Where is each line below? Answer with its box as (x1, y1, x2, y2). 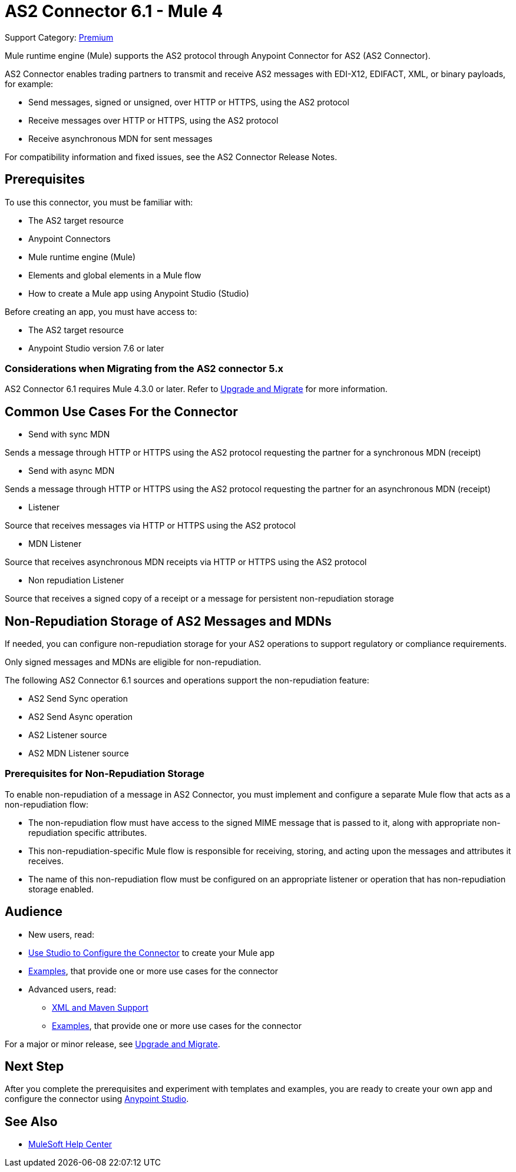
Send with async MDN (28, 466, 115, 476)
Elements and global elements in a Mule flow (28, 270, 201, 280)
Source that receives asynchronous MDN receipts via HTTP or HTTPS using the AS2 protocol (5, 557, 367, 567)
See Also (5, 1114, 58, 1129)
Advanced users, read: (28, 984, 117, 994)
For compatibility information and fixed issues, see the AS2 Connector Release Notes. (5, 151, 338, 162)
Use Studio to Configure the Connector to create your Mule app (28, 947, 275, 958)
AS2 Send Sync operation (28, 693, 128, 704)
